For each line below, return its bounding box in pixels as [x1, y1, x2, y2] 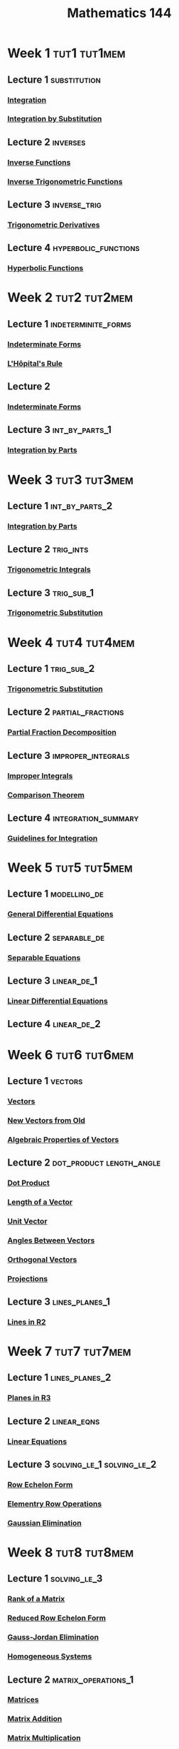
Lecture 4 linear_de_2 [7, 1018, 101, 1030]
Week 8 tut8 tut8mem [7, 1544, 134, 1561]
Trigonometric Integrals [7, 565, 91, 575]
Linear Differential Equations [7, 996, 108, 1006]
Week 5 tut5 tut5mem [7, 860, 133, 875]
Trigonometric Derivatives [7, 220, 100, 230]
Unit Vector [7, 1216, 48, 1226]
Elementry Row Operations [7, 1499, 102, 1509]
